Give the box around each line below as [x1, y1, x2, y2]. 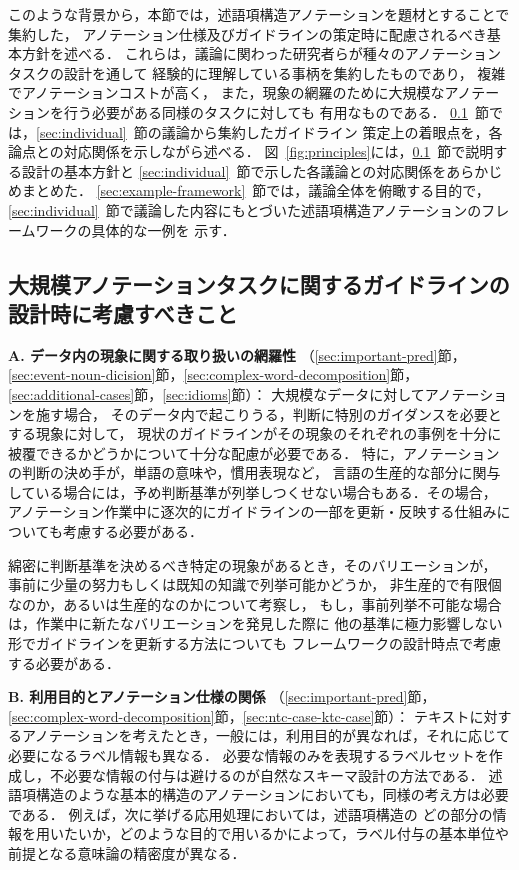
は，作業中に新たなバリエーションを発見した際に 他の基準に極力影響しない [8, 613, 503, 634]
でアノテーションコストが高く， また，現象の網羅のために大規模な [8, 82, 445, 103]
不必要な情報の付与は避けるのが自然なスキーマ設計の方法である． [49, 764, 484, 785]
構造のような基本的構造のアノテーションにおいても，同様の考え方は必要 [35, 784, 509, 805]
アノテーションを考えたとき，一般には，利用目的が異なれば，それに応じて [21, 725, 511, 746]
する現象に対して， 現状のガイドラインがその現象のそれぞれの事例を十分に [8, 423, 502, 444]
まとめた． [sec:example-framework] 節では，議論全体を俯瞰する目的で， [21, 180, 490, 201]
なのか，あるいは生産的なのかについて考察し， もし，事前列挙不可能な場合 [8, 593, 502, 614]
